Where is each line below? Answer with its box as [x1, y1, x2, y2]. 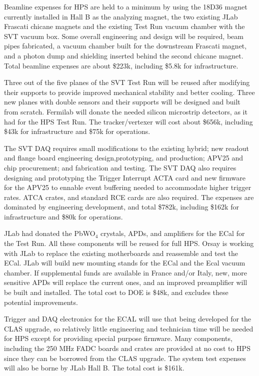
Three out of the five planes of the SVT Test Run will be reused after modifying [4, 77, 250, 87]
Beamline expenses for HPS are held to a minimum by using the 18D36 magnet [4, 1, 247, 11]
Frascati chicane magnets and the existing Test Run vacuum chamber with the [4, 21, 245, 31]
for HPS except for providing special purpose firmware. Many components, [4, 333, 232, 343]
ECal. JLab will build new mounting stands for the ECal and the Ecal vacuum [4, 257, 245, 268]
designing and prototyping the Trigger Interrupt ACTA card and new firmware [4, 172, 246, 182]
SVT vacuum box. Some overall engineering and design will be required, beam [4, 30, 243, 41]
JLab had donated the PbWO [4, 228, 95, 238]
